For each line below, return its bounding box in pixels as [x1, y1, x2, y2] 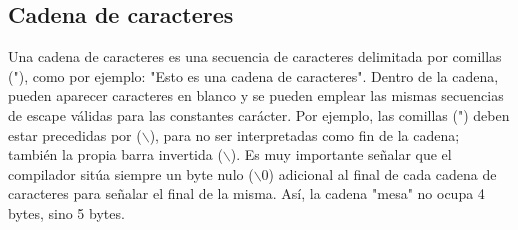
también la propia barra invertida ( [8, 144, 223, 165]
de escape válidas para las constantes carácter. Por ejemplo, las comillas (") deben [8, 104, 510, 125]
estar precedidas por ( [8, 124, 142, 145]
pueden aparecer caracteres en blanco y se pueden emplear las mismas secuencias [8, 85, 504, 106]
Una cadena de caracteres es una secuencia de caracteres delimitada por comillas [8, 46, 502, 67]
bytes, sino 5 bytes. [8, 202, 125, 223]
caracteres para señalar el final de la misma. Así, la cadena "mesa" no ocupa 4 [8, 183, 485, 204]
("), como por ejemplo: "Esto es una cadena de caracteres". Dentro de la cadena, [8, 65, 499, 86]
